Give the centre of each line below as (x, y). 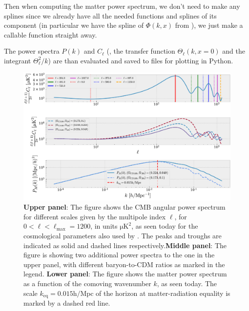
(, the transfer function (141, 51)
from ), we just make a (209, 25)
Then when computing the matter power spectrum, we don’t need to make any (122, 6)
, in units (104, 226)
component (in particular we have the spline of (74, 25)
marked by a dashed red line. (67, 303)
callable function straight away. (51, 34)
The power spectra (32, 51)
